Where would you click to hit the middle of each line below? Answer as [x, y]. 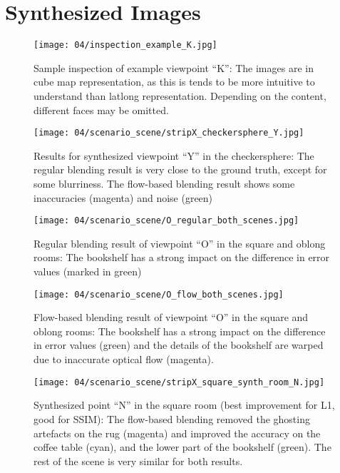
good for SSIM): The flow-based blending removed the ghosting [172, 418]
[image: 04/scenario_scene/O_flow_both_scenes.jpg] [159, 294]
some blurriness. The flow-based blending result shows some [164, 183]
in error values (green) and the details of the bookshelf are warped [179, 345]
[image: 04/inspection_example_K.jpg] [125, 45]
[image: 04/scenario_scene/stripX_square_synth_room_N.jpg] [179, 382]
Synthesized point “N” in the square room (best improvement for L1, [184, 405]
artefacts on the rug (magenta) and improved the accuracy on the [177, 433]
